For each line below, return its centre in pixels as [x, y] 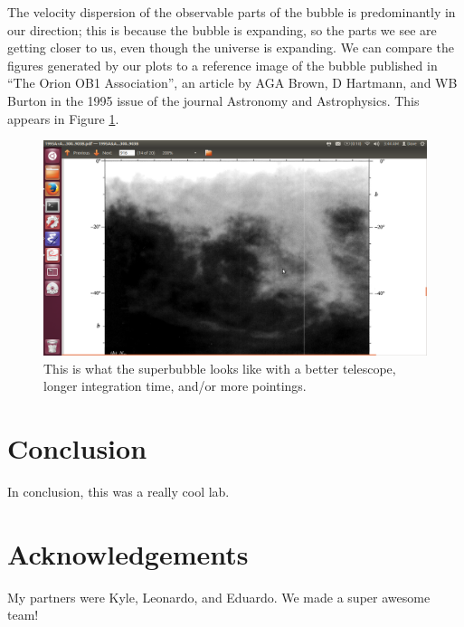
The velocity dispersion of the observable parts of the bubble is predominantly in [232, 12]
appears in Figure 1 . [63, 118]
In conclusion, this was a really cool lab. [118, 492]
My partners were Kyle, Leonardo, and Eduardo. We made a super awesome [219, 597]
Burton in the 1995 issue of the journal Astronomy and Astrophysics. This [213, 100]
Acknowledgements [128, 553]
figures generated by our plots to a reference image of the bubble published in [223, 65]
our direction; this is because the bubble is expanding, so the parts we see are [222, 29]
